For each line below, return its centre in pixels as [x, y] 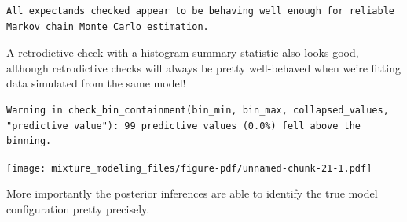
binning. [29, 141]
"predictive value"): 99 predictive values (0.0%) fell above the [184, 126]
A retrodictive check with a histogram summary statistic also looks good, [183, 52]
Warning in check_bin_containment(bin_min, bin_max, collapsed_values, [198, 110]
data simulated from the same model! [96, 83]
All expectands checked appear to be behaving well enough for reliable [200, 11]
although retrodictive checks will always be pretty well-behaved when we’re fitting [203, 67]
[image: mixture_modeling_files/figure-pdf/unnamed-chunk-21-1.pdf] [189, 168]
